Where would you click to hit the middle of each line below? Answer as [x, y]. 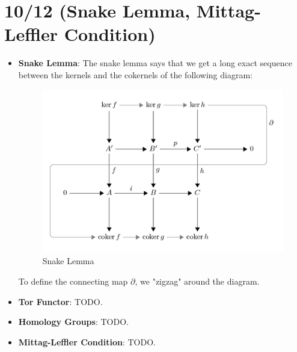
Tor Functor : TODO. [60, 301]
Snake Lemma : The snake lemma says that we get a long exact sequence [155, 63]
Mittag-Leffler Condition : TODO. [87, 341]
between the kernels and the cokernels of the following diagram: [135, 74]
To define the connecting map [73, 281]
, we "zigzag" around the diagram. [197, 281]
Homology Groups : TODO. [73, 322]
